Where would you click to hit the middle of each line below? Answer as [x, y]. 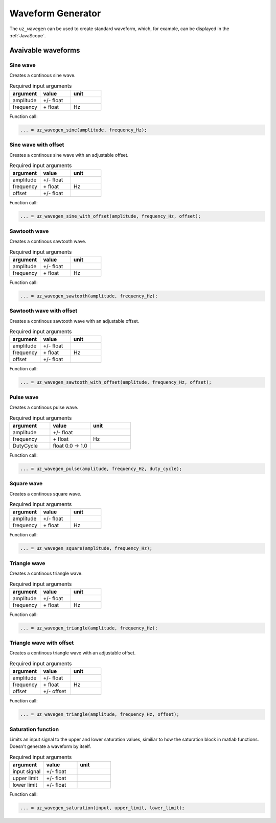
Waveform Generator [55, 13]
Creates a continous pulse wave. [44, 407]
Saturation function [34, 729]
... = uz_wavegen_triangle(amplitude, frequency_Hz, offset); [100, 714]
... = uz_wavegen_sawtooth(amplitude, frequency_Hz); [89, 296]
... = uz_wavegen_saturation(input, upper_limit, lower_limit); [102, 808]
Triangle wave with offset [42, 643]
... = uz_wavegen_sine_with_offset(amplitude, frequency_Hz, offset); [111, 216]
